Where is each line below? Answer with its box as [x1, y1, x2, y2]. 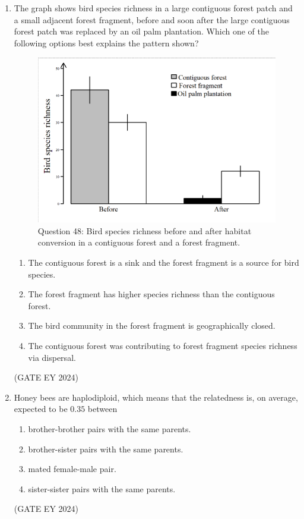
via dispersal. [28, 351, 76, 363]
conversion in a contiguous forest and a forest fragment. [37, 236, 240, 249]
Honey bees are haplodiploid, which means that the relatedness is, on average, [14, 391, 298, 403]
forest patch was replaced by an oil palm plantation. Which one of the [14, 25, 269, 37]
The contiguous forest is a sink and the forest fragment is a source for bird [28, 256, 299, 269]
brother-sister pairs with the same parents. [28, 442, 183, 455]
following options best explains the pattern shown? [14, 36, 199, 49]
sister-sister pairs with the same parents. [28, 482, 176, 495]
